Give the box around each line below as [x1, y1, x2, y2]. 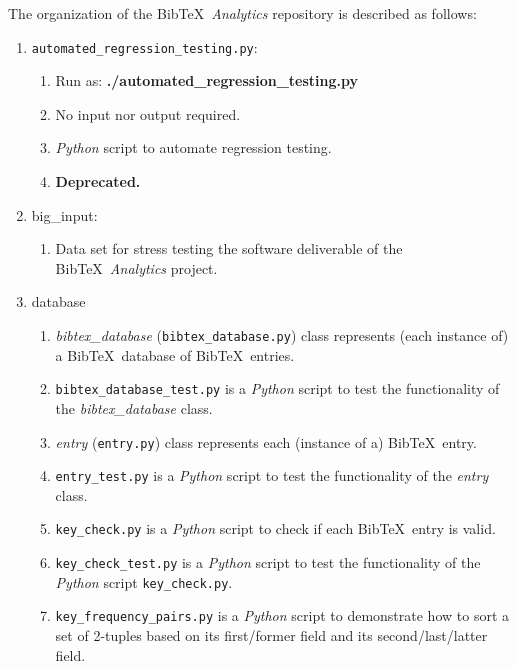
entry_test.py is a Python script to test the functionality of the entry [55, 465, 489, 486]
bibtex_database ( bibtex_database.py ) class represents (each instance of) [55, 325, 509, 345]
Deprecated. [55, 171, 141, 192]
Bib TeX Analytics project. [55, 257, 218, 278]
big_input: [31, 204, 98, 225]
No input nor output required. [55, 103, 241, 124]
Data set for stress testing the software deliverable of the [55, 238, 403, 259]
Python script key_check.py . [55, 571, 233, 592]
